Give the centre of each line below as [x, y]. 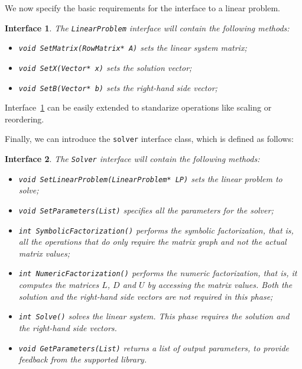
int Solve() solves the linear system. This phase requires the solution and [154, 316]
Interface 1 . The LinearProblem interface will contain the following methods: [147, 27]
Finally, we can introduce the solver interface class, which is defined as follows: [149, 139]
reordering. [25, 119]
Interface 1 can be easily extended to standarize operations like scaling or [138, 107]
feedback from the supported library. [82, 359]
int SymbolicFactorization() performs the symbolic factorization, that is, [156, 230]
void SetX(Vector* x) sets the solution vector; [105, 67]
